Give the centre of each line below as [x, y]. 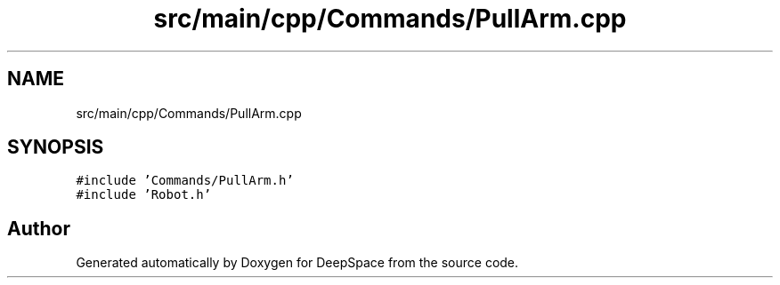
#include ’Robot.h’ [144, 195]
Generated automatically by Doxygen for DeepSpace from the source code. [297, 263]
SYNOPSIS [56, 147]
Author [39, 228]
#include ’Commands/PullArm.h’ [185, 181]
